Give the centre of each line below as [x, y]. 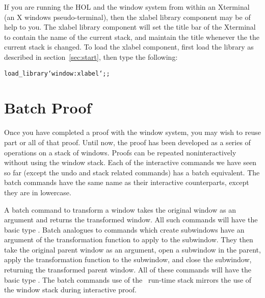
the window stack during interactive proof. [70, 290]
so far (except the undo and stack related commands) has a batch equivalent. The [132, 172]
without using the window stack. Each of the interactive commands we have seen [130, 162]
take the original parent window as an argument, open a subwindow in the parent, [132, 249]
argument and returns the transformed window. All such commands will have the [131, 220]
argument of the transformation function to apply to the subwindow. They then [129, 239]
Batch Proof [48, 108]
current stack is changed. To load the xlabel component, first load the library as [129, 47]
